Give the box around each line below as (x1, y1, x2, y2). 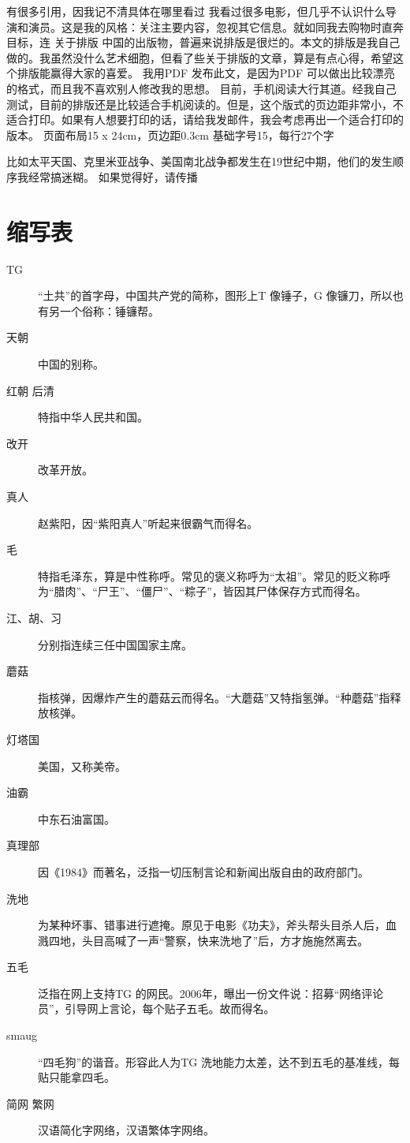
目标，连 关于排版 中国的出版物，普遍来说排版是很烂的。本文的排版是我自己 (6, 34, 401, 50)
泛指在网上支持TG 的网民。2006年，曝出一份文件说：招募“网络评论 (38, 984, 384, 1001)
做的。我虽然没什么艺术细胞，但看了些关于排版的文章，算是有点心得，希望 (6, 49, 393, 65)
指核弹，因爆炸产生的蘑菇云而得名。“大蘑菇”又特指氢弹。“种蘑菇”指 (38, 689, 390, 705)
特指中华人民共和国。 (38, 409, 148, 425)
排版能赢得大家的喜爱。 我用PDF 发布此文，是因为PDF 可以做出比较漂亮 (17, 65, 395, 81)
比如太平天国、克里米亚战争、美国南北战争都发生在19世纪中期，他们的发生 (6, 153, 393, 170)
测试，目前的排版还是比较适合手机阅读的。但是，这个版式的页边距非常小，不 (6, 95, 404, 112)
